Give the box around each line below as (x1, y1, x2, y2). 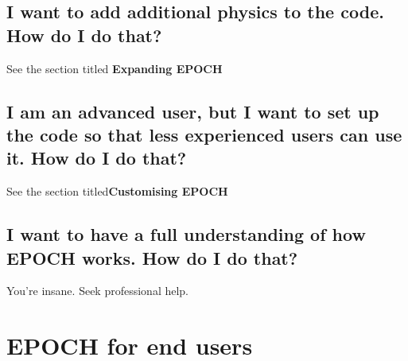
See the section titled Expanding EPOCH (6, 60, 223, 76)
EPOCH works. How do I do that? (6, 245, 298, 270)
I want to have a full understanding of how (6, 222, 366, 246)
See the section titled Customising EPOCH (6, 183, 228, 200)
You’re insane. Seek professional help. (6, 282, 188, 299)
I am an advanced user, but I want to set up (6, 99, 379, 123)
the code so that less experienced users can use (6, 122, 402, 146)
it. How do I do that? (6, 146, 187, 170)
